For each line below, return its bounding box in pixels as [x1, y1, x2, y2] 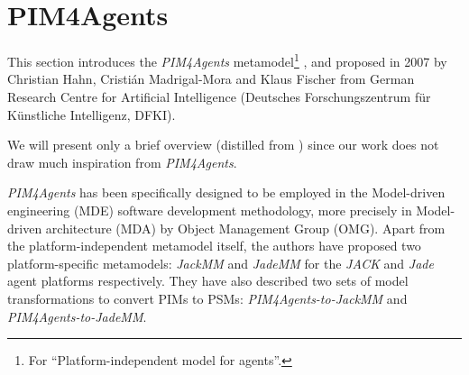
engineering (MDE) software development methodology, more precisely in [7, 200, 412, 219]
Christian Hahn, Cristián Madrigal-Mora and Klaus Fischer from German [7, 69, 415, 88]
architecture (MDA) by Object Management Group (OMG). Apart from [45, 218, 446, 237]
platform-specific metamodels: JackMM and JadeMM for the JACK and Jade [7, 253, 434, 272]
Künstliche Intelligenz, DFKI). [7, 105, 176, 123]
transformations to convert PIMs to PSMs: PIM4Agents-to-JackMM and [7, 288, 408, 307]
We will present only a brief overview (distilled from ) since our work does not [7, 135, 439, 154]
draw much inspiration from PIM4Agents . [7, 152, 237, 171]
